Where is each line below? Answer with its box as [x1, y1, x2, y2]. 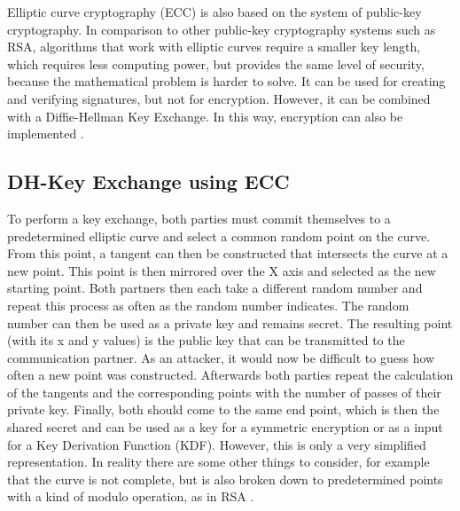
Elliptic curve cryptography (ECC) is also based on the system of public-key [7, 3, 422, 20]
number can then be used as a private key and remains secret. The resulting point [7, 313, 453, 332]
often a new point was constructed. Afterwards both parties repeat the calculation [7, 366, 454, 384]
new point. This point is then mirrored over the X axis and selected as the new [7, 261, 436, 279]
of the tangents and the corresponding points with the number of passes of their [7, 382, 441, 401]
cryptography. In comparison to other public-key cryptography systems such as [7, 20, 436, 38]
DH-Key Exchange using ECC [7, 168, 290, 195]
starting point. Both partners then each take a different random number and [7, 279, 423, 297]
